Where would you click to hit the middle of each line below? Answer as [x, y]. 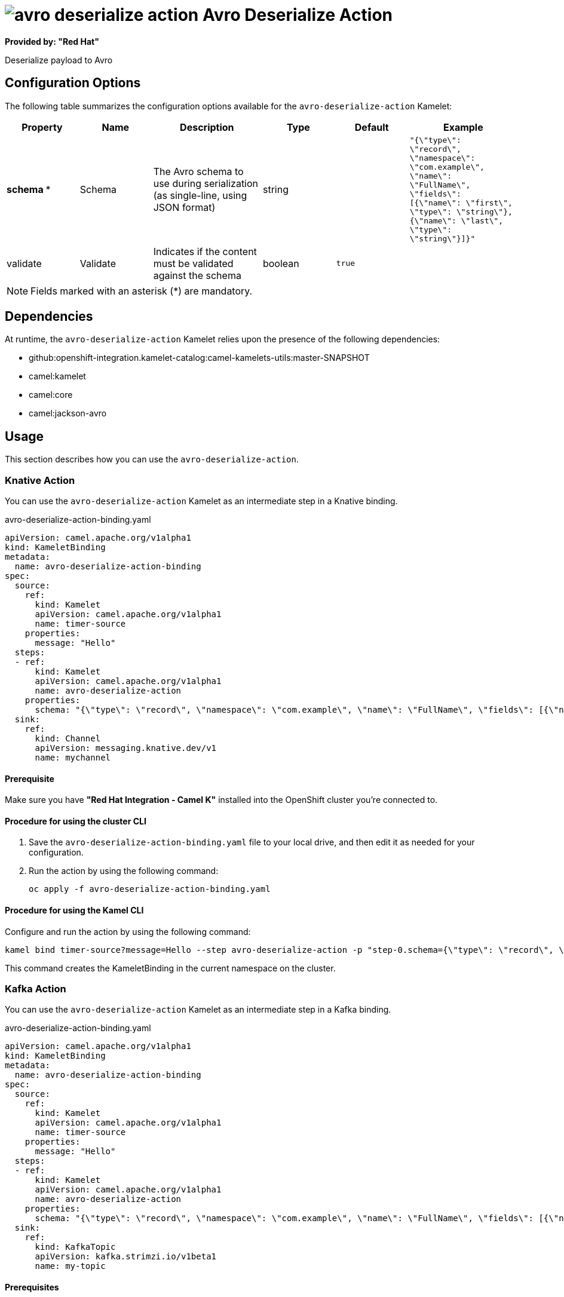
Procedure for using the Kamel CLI [74, 910]
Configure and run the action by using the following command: [128, 931]
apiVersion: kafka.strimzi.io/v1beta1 [126, 1257]
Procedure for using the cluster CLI [76, 821]
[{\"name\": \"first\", [461, 203]
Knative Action [40, 480]
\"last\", [482, 220]
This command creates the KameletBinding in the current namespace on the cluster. [170, 968]
